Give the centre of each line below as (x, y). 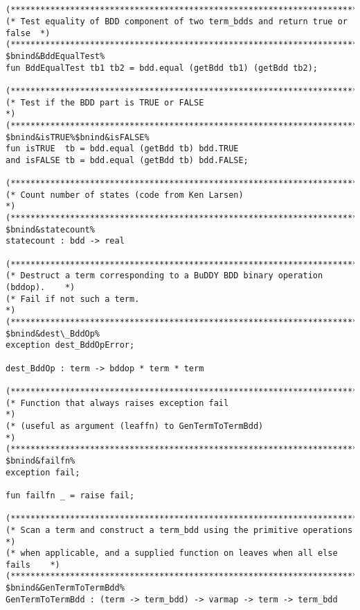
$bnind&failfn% (40, 460)
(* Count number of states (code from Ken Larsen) (125, 195)
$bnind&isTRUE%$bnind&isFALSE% (78, 137)
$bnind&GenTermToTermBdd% (65, 588)
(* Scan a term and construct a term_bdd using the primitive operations (179, 530)
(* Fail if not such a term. (73, 299)
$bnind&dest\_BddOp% (53, 333)
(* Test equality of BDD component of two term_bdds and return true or (177, 21)
